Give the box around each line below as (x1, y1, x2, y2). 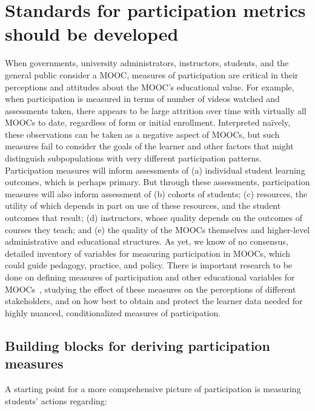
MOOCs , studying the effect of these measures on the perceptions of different (5, 282, 296, 295)
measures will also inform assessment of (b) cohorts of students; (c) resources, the (5, 187, 308, 200)
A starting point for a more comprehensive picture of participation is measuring (5, 382, 301, 395)
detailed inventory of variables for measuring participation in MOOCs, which (5, 246, 291, 259)
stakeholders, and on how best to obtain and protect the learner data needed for (5, 294, 303, 307)
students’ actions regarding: (5, 394, 107, 407)
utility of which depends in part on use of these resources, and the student (5, 199, 281, 212)
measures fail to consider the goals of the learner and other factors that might (5, 140, 294, 152)
